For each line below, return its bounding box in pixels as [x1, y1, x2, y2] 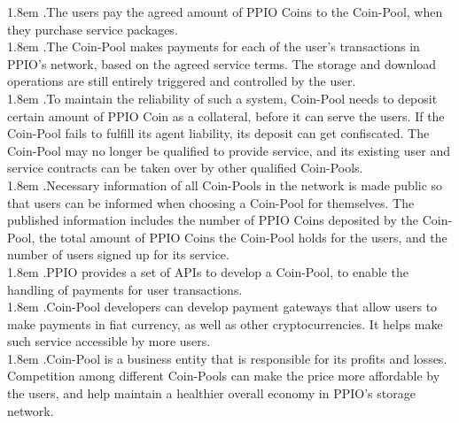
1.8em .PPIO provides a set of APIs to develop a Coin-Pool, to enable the [7, 262, 408, 281]
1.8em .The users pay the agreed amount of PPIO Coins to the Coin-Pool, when [7, 3, 443, 20]
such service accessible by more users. [7, 332, 211, 350]
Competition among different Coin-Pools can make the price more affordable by [7, 366, 440, 385]
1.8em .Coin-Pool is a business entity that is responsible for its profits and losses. [7, 349, 447, 367]
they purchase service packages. [7, 19, 178, 38]
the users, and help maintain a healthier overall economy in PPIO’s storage [7, 384, 416, 403]
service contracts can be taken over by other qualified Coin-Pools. [7, 158, 363, 177]
